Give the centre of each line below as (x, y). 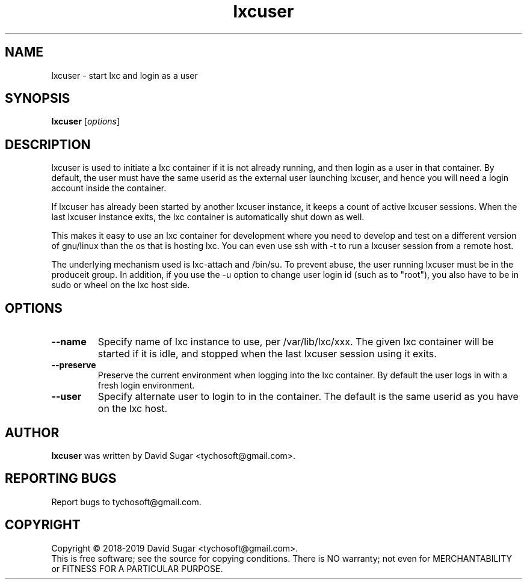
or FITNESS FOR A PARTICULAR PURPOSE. (137, 568)
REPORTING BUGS (61, 479)
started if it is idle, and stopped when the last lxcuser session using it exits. (267, 354)
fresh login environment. (146, 386)
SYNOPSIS (38, 99)
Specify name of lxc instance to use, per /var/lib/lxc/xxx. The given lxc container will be (296, 342)
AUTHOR (32, 432)
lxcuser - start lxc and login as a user (125, 75)
